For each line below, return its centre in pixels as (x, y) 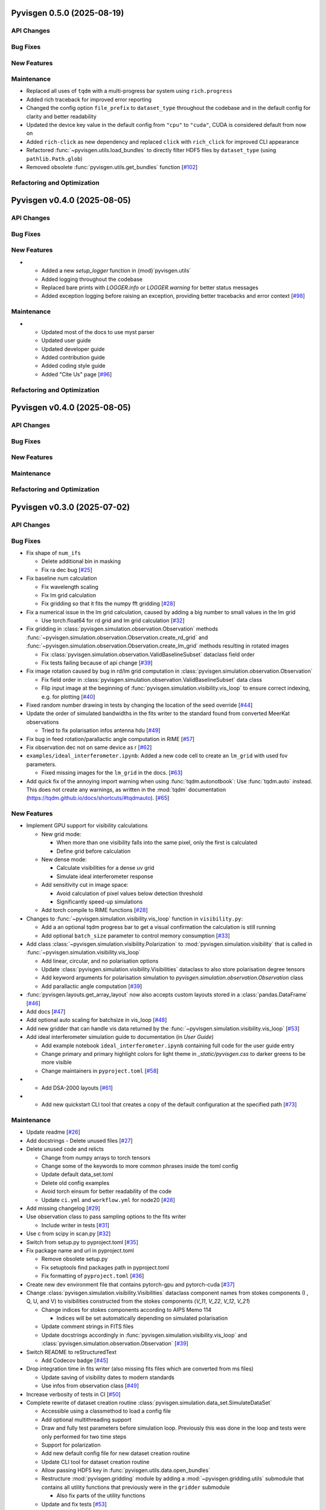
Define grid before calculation (94, 851)
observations (43, 722)
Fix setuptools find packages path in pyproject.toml (105, 1267)
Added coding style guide (73, 366)
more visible (56, 1062)
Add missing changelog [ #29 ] (63, 1208)
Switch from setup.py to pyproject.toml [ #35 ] (82, 1242)
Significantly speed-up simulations (100, 901)
